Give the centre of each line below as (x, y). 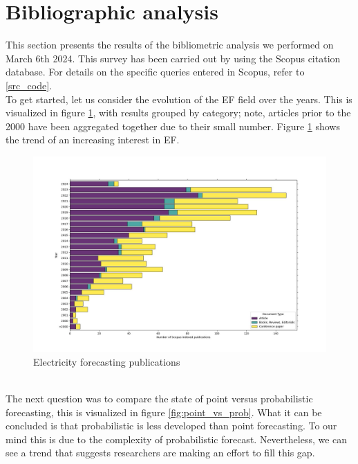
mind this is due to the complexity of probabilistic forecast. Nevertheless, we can (177, 439)
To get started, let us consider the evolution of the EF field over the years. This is (179, 99)
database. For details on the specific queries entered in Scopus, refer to (155, 72)
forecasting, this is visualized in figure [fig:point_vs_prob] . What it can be (164, 412)
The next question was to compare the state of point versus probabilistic (159, 399)
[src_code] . (29, 85)
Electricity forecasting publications (107, 361)
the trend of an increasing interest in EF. (93, 140)
